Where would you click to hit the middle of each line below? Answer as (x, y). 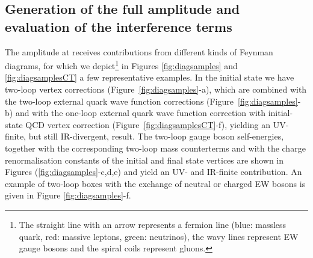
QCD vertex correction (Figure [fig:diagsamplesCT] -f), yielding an (148, 124)
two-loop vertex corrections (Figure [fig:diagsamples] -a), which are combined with (156, 89)
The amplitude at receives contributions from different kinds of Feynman (139, 51)
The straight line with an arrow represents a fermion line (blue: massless (153, 224)
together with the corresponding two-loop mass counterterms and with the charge (155, 148)
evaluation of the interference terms (119, 26)
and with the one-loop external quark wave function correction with (141, 113)
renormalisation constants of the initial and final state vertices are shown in (144, 160)
